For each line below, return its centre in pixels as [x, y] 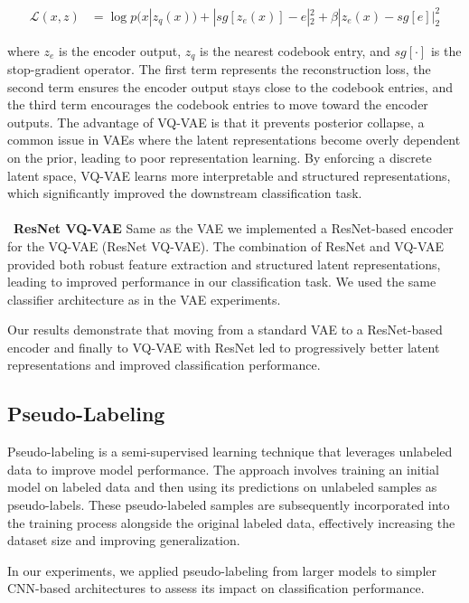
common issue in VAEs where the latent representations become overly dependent [234, 140]
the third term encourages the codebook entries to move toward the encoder [218, 104]
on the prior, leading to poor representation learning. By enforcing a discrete [220, 157]
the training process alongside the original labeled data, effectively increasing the [231, 522]
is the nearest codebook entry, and [295, 50]
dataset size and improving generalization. [124, 540]
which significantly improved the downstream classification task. [185, 193]
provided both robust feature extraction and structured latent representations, [224, 264]
